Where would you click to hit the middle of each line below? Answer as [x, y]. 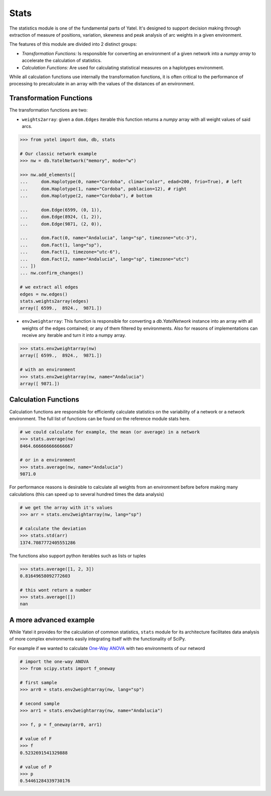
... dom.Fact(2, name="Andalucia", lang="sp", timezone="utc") [105, 259]
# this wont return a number [56, 590]
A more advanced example [52, 620]
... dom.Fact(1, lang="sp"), [61, 245]
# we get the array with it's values [66, 507]
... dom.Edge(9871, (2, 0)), [61, 224]
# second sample [40, 704]
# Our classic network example [58, 154]
